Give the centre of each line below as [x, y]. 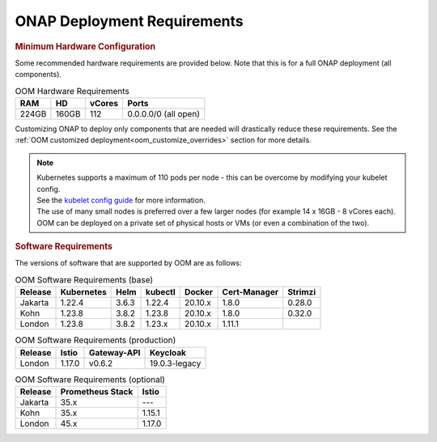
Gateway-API [115, 352]
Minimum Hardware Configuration [85, 46]
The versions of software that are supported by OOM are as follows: [128, 263]
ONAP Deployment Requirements [129, 21]
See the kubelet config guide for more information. [121, 200]
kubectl [161, 292]
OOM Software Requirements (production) [95, 340]
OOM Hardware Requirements [72, 91]
